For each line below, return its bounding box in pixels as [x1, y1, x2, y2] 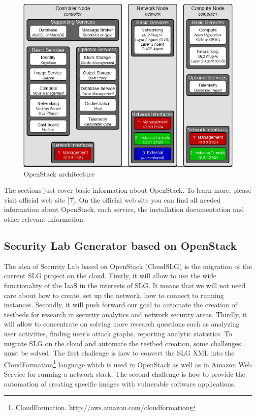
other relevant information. [4, 214, 85, 224]
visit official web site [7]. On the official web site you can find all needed [4, 194, 221, 205]
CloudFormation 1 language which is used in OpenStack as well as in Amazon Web [4, 357, 252, 369]
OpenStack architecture [24, 168, 95, 178]
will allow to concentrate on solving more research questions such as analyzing [4, 319, 240, 329]
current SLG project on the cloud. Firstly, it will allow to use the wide [4, 270, 217, 281]
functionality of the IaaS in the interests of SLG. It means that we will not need [4, 280, 246, 291]
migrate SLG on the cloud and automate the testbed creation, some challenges [4, 338, 241, 348]
